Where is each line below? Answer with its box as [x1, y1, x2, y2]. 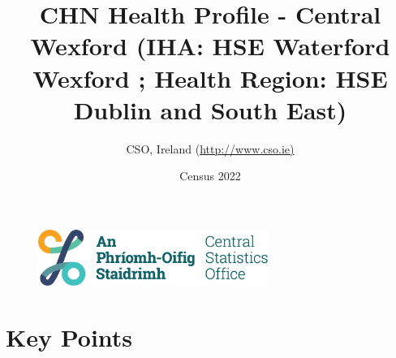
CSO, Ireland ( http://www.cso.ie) [126, 140, 295, 157]
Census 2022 [179, 167, 241, 184]
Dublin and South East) [73, 93, 347, 126]
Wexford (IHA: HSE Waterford [30, 29, 390, 63]
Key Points [6, 320, 133, 353]
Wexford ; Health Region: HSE [32, 61, 388, 94]
